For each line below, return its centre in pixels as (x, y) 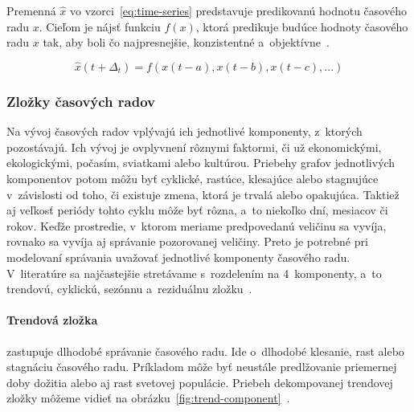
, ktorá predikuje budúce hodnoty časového (302, 26)
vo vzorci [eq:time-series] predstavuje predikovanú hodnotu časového (238, 10)
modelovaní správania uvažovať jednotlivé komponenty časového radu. (178, 257)
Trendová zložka (52, 320)
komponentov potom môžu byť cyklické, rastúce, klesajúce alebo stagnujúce (193, 178)
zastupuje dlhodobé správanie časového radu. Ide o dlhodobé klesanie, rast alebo (205, 351)
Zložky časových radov (81, 101)
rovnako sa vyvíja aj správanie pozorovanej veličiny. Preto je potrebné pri (187, 241)
